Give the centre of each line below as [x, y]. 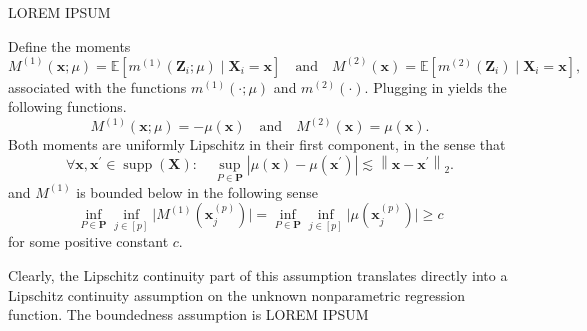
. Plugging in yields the [435, 86]
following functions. [67, 106]
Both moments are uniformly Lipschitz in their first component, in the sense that [257, 144]
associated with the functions [97, 86]
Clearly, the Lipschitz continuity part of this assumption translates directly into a [258, 275]
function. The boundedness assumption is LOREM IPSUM [188, 314]
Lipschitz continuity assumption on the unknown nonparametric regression [236, 294]
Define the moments [69, 45]
